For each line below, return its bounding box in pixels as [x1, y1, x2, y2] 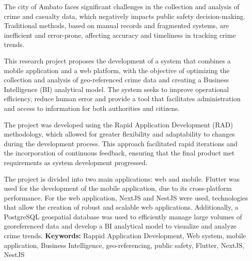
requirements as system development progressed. [4, 157, 148, 167]
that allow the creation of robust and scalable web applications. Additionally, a [4, 202, 238, 212]
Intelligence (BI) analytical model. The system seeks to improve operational [4, 84, 229, 94]
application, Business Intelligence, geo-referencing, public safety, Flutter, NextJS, [4, 240, 245, 250]
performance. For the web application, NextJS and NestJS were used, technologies [4, 192, 248, 202]
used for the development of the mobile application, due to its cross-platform [4, 183, 232, 193]
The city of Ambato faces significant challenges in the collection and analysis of [4, 1, 239, 11]
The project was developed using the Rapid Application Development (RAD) [4, 119, 233, 129]
